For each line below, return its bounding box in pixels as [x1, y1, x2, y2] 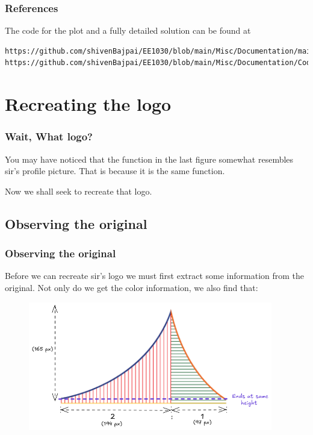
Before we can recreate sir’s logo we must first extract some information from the [5, 269, 305, 282]
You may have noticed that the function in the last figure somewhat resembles [5, 152, 294, 165]
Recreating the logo [5, 92, 172, 116]
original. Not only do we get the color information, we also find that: [5, 281, 258, 293]
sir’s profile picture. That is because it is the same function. [5, 164, 225, 177]
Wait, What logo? [5, 129, 93, 144]
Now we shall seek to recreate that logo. [5, 184, 152, 197]
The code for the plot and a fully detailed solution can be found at [5, 24, 251, 37]
